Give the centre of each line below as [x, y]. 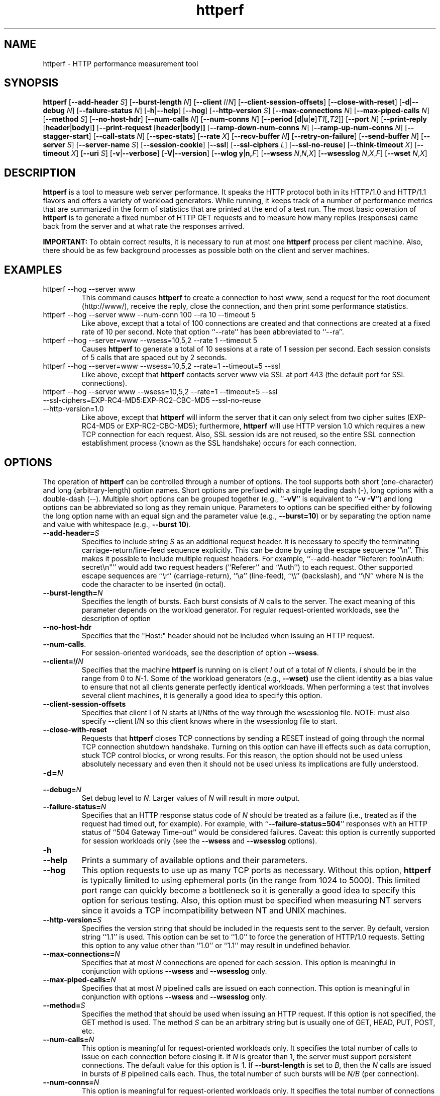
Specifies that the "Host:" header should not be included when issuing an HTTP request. [228, 635]
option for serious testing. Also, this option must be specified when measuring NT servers [251, 900]
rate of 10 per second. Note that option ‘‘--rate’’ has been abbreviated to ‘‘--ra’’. [213, 332]
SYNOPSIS [31, 83]
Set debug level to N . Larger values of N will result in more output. [191, 798]
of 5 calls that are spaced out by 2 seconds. [154, 358]
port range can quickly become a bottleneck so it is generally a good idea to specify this [249, 890]
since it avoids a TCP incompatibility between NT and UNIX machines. [214, 910]
